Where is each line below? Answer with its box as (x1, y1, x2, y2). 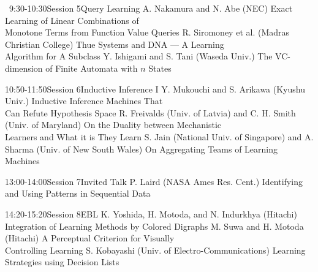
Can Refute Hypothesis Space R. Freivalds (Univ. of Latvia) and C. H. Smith (5, 106, 296, 119)
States (148, 61, 172, 74)
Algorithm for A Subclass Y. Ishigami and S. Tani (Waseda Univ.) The (5, 50, 273, 62)
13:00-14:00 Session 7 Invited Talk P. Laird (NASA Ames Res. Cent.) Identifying (5, 175, 303, 187)
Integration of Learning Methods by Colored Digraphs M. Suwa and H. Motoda (5, 219, 304, 232)
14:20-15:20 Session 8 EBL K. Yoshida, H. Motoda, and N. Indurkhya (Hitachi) (5, 207, 297, 220)
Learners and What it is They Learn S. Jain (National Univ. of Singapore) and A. (5, 130, 314, 143)
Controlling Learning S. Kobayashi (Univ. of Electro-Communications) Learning (5, 243, 306, 256)
